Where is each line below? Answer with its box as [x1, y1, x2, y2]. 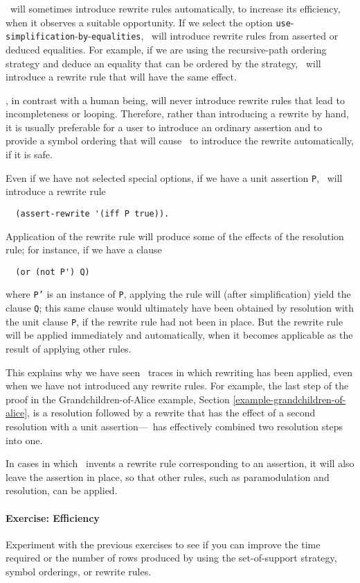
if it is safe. [6, 147, 53, 162]
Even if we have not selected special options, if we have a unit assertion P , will [6, 170, 343, 185]
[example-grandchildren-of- [233, 391, 346, 406]
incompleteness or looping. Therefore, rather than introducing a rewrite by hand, [6, 106, 349, 121]
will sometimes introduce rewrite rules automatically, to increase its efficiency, [10, 1, 341, 15]
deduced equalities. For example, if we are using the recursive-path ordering [6, 42, 327, 56]
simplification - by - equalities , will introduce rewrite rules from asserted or [6, 28, 339, 43]
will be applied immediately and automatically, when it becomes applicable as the [6, 328, 353, 342]
